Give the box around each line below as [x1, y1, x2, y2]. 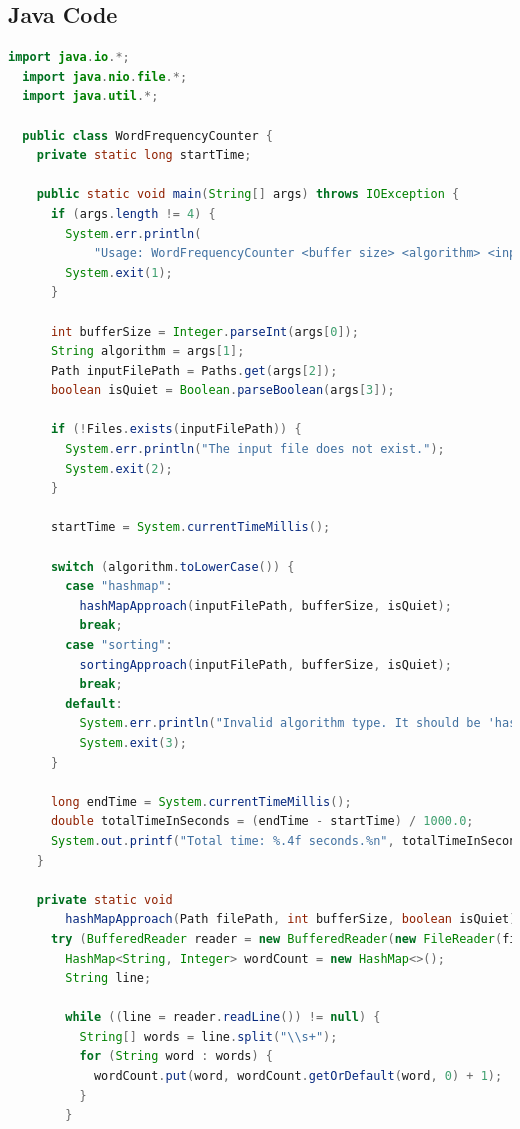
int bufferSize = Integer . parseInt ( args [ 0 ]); [50, 324, 359, 339]
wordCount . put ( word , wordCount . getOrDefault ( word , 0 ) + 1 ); [93, 1069, 503, 1084]
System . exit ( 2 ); [65, 461, 173, 476]
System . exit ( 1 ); [65, 265, 173, 280]
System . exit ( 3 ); [79, 735, 188, 750]
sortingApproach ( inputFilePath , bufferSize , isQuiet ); [79, 657, 452, 672]
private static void [36, 892, 173, 907]
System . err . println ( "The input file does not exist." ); [65, 442, 445, 457]
